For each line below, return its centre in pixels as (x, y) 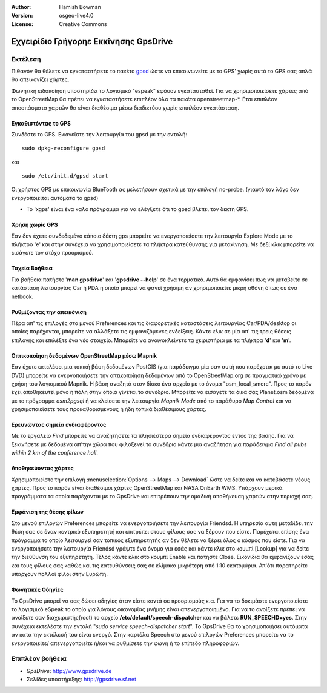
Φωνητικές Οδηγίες (37, 590)
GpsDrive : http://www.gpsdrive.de (69, 671)
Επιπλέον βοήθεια (39, 659)
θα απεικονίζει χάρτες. (40, 79)
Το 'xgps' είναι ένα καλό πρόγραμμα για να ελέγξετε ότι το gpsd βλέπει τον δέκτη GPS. (137, 209)
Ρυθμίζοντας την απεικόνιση (49, 312)
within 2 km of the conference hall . (54, 453)
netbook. (22, 296)
